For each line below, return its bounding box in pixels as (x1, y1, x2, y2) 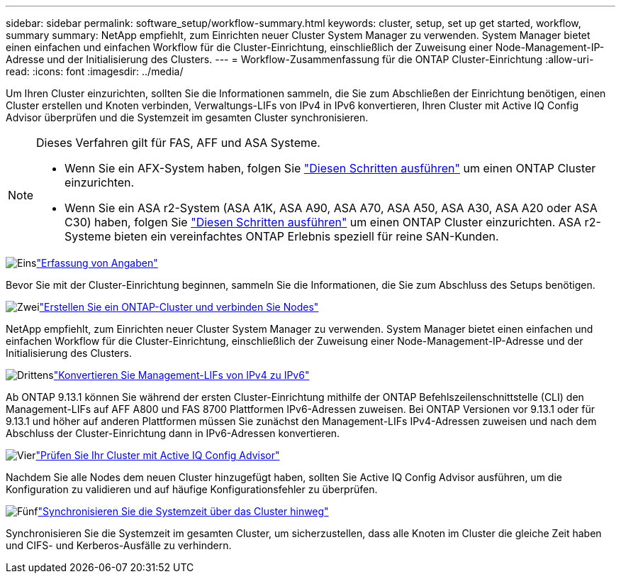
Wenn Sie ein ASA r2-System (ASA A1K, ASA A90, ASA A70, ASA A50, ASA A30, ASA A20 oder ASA (65, 201, 598, 215)
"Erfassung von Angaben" (36, 257, 158, 269)
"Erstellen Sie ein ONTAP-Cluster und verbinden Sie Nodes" (39, 301, 319, 313)
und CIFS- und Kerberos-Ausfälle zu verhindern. (6, 539, 232, 551)
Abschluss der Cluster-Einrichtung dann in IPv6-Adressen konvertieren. (6, 427, 340, 439)
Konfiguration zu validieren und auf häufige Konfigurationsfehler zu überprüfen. (6, 483, 378, 495)
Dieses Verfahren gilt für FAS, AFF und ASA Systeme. (36, 136, 320, 150)
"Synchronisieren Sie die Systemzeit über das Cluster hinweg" (38, 505, 329, 517)
